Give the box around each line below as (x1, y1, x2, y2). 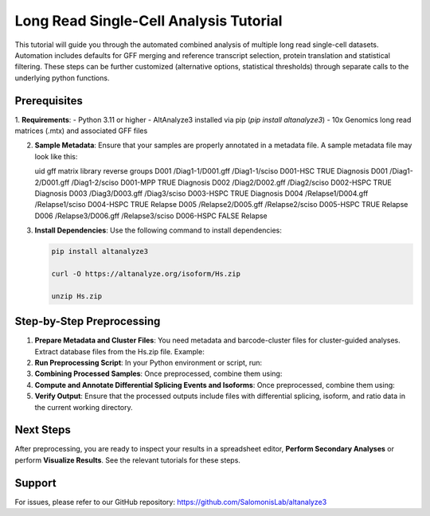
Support (14, 476, 57, 490)
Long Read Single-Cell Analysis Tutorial (14, 12, 283, 29)
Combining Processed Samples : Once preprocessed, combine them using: (34, 369, 283, 378)
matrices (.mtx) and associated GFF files (14, 126, 148, 135)
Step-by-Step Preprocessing (14, 315, 161, 328)
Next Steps (14, 423, 71, 437)
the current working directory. (34, 402, 133, 412)
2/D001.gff (34, 178, 70, 187)
